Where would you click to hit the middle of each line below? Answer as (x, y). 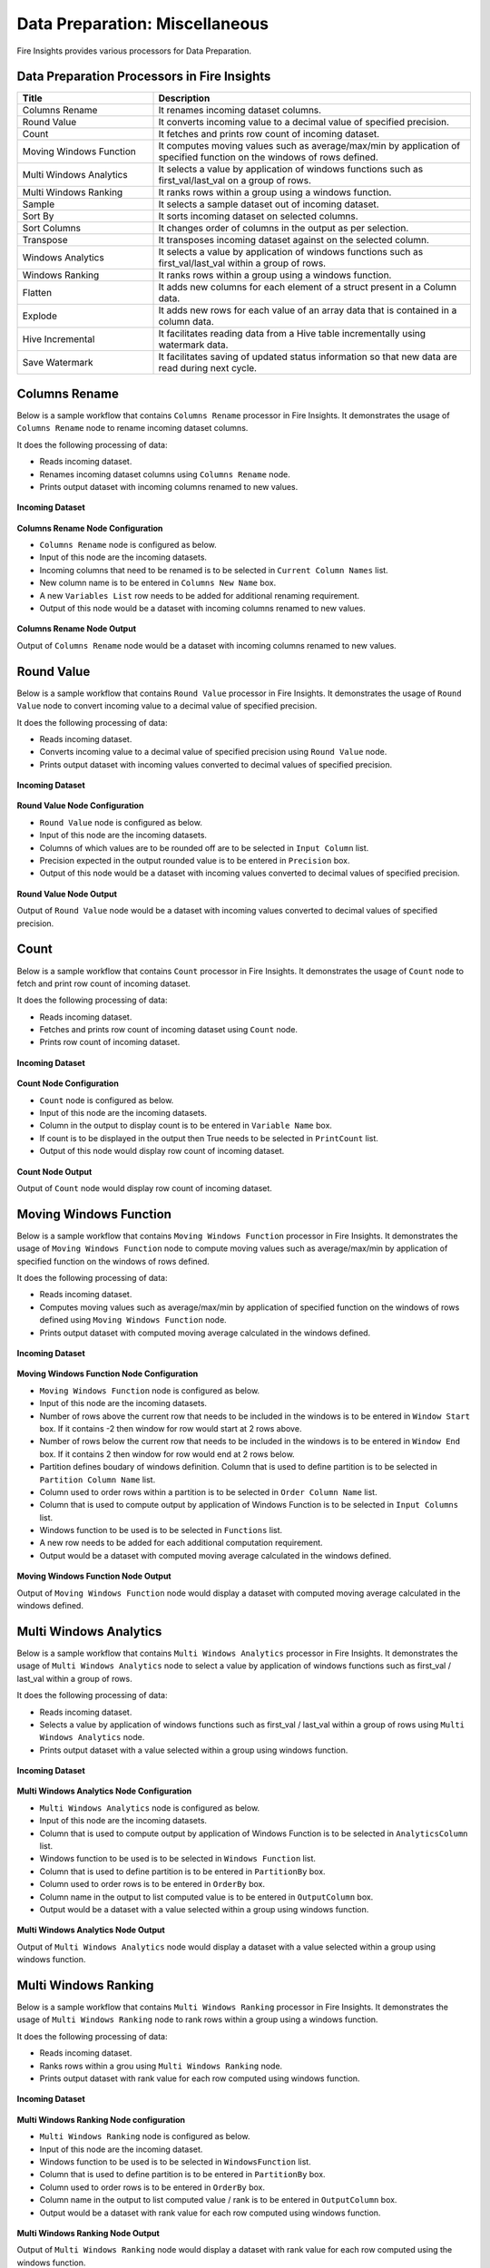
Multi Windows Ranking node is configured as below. (145, 2136)
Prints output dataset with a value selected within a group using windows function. (194, 1750)
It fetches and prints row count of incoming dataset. (269, 134)
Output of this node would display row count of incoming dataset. (162, 1151)
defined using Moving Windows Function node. (133, 1320)
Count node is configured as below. (107, 1100)
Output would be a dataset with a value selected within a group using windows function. (204, 1909)
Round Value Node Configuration (80, 806)
